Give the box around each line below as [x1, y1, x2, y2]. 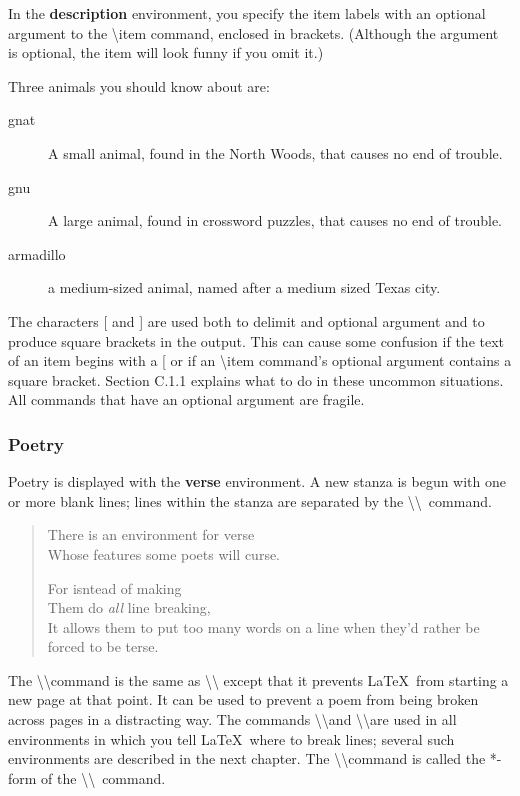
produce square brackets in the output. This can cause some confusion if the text [8, 330, 505, 351]
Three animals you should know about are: [8, 75, 270, 96]
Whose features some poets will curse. [47, 543, 280, 564]
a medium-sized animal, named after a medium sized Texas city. [48, 277, 441, 298]
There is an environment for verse [47, 524, 255, 545]
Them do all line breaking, [47, 597, 211, 618]
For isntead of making [47, 577, 182, 598]
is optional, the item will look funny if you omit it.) [8, 42, 324, 63]
